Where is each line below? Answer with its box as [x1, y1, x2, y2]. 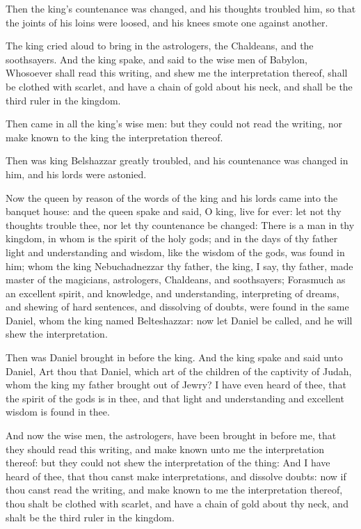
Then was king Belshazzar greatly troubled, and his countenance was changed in [6, 153, 348, 168]
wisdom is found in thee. [6, 404, 110, 419]
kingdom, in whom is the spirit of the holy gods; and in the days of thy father [6, 231, 338, 246]
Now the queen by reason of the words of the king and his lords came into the [6, 190, 338, 205]
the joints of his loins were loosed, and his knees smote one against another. [6, 15, 328, 29]
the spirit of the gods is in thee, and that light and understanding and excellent [6, 390, 344, 405]
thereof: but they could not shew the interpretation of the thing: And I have [6, 455, 330, 470]
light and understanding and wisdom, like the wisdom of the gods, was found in [6, 244, 345, 259]
